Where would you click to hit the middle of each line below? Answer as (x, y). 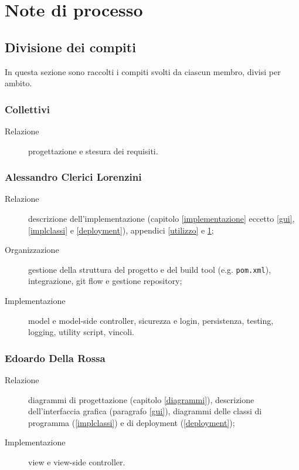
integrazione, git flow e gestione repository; (105, 281)
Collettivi (28, 109)
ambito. (18, 83)
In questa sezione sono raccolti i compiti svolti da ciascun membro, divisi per (143, 71)
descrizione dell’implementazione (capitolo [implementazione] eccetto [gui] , (162, 218)
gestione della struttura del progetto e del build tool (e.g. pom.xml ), (150, 269)
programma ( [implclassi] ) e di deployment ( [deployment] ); (132, 422)
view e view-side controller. (77, 461)
